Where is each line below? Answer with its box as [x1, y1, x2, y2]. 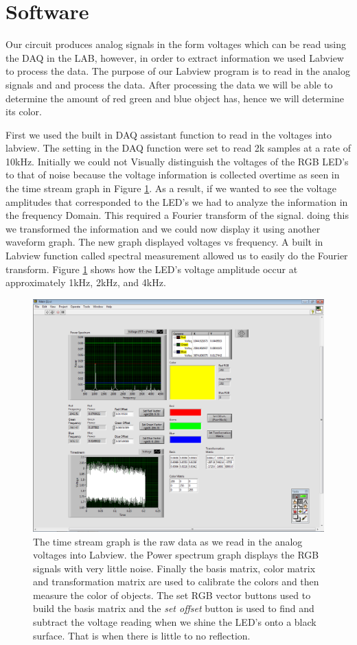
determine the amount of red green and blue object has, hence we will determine [5, 91, 344, 105]
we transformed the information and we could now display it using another [5, 221, 321, 235]
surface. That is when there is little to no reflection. [33, 628, 251, 642]
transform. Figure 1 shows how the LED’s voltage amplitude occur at [5, 261, 298, 276]
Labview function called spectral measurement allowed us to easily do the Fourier [5, 248, 348, 263]
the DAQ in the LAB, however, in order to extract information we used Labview [5, 50, 344, 64]
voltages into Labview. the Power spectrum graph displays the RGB [33, 548, 319, 562]
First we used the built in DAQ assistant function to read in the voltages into [5, 127, 332, 141]
